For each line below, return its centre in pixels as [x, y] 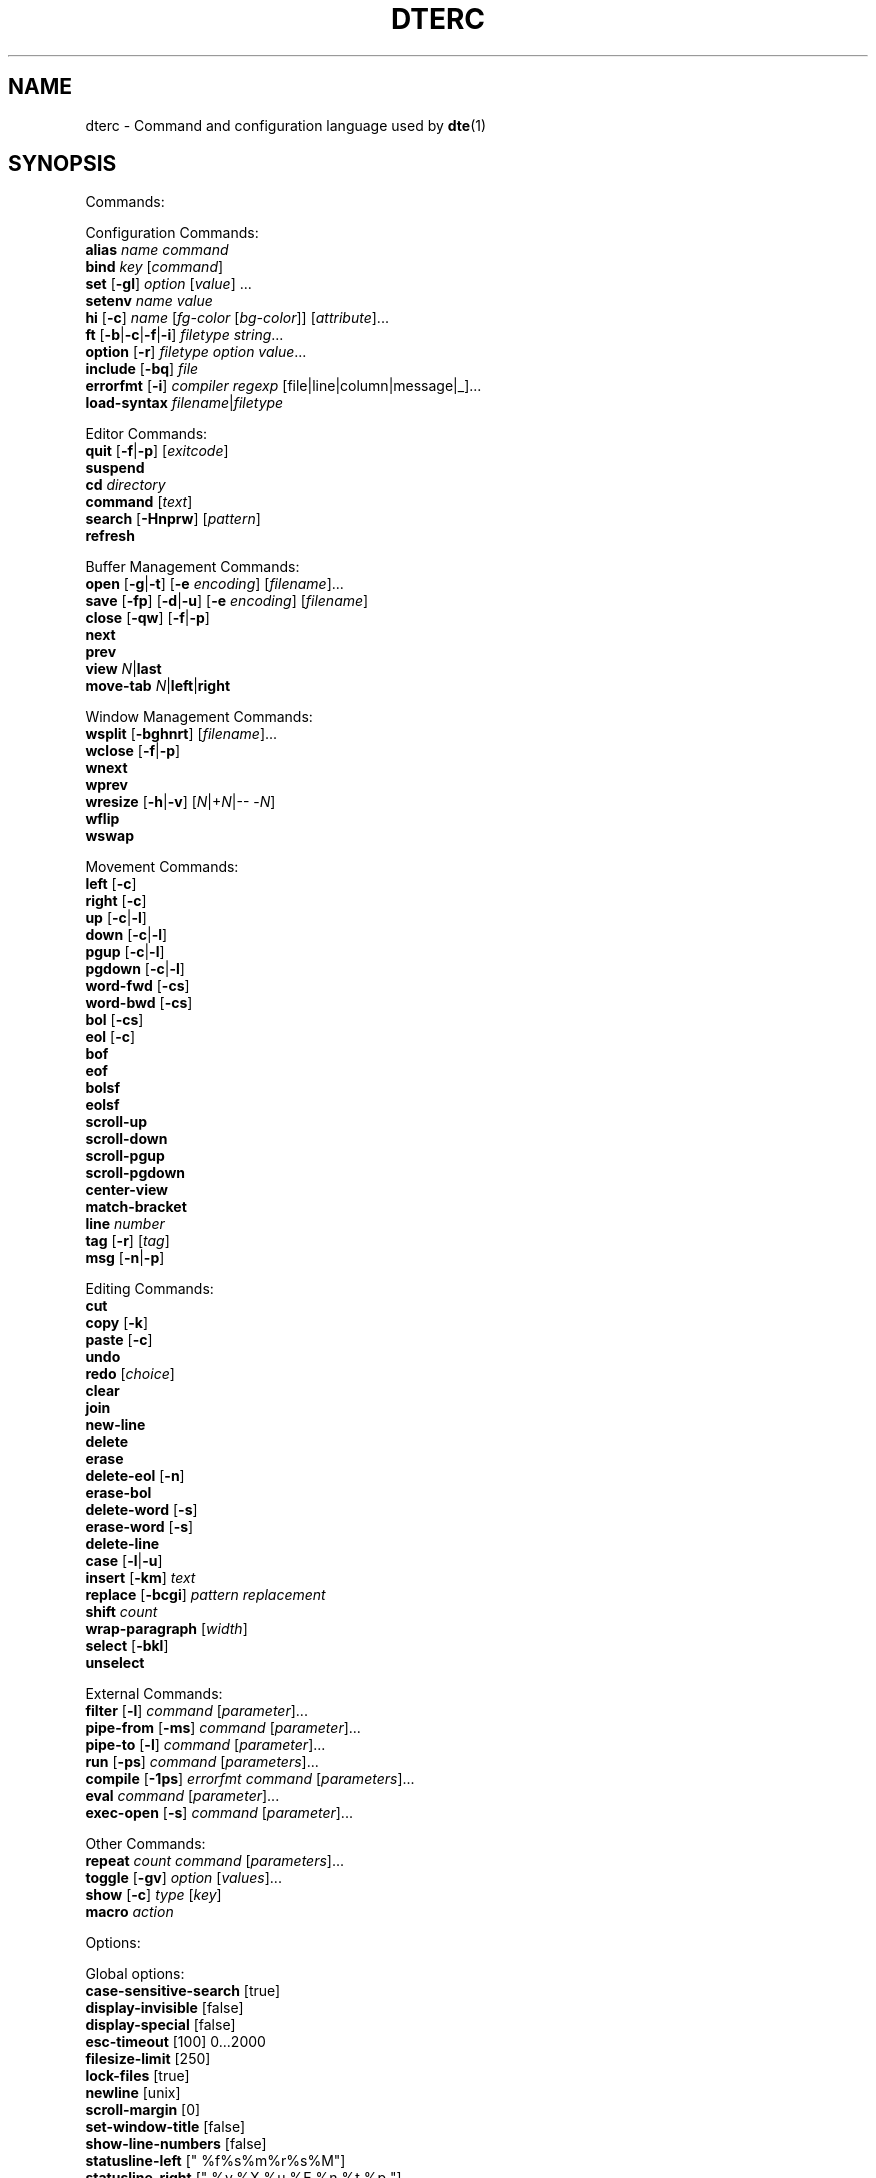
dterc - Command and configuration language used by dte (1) [286, 125]
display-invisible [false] [164, 2008]
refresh [110, 536]
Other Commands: [145, 1844]
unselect [115, 1663]
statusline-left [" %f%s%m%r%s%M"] [215, 2161]
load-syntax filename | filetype [184, 403]
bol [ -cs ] [114, 1020]
